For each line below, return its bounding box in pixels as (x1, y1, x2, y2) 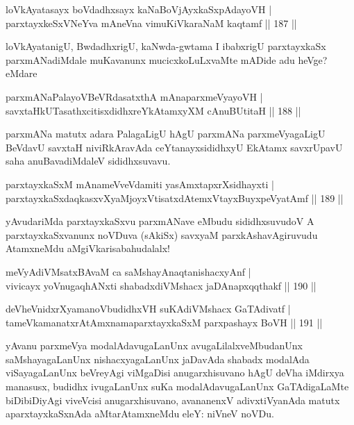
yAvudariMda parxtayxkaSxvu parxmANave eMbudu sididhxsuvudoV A (6, 214, 314, 228)
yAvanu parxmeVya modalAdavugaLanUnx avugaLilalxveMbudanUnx (6, 338, 303, 353)
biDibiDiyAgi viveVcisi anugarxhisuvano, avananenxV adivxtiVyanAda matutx (6, 392, 340, 407)
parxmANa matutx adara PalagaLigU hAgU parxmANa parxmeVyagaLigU (6, 126, 326, 141)
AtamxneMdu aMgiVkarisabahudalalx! (6, 241, 171, 256)
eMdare (6, 66, 37, 81)
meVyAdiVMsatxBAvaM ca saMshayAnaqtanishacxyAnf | (6, 264, 251, 278)
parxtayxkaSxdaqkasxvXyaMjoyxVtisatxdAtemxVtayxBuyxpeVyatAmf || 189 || (6, 190, 344, 205)
